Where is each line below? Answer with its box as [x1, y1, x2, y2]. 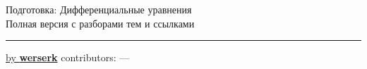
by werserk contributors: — [6, 50, 130, 65]
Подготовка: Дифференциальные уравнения [6, 2, 192, 16]
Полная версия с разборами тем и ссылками [6, 15, 195, 30]
